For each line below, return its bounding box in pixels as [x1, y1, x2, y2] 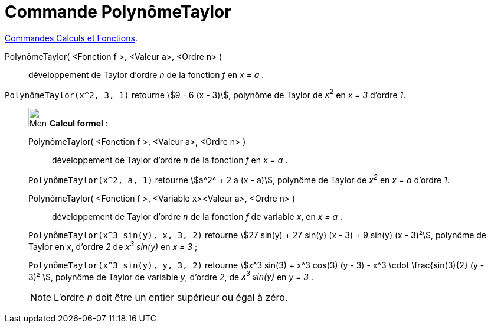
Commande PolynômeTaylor [5, 2, 231, 22]
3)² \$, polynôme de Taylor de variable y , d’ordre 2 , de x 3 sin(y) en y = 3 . [28, 269, 313, 282]
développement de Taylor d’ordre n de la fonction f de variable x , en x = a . [52, 212, 342, 222]
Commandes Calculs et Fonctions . [5, 33, 138, 43]
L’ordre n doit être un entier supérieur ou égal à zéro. [54, 291, 288, 304]
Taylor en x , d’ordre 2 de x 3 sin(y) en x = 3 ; [28, 240, 198, 252]
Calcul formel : [49, 118, 108, 129]
